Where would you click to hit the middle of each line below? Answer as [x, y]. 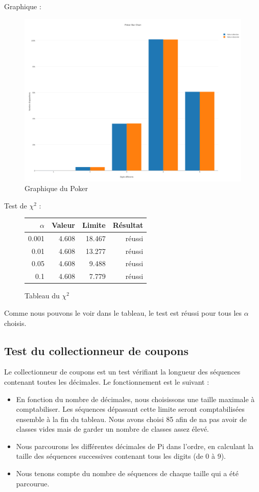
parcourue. [33, 483]
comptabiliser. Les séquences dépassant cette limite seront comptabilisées [130, 409]
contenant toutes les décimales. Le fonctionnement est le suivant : [107, 381]
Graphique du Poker [56, 188]
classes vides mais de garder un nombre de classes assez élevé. [113, 429]
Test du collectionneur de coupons [97, 350]
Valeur [63, 225]
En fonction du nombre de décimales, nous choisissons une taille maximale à [135, 399]
